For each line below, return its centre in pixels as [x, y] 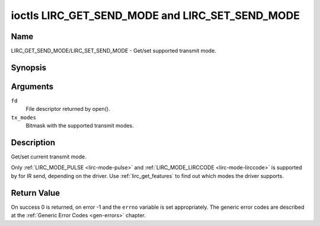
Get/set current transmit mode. [49, 157]
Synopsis [29, 67]
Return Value [36, 193]
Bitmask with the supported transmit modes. [80, 126]
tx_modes [24, 117]
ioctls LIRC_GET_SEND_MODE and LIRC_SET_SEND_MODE [156, 15]
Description [33, 142]
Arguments [32, 86]
